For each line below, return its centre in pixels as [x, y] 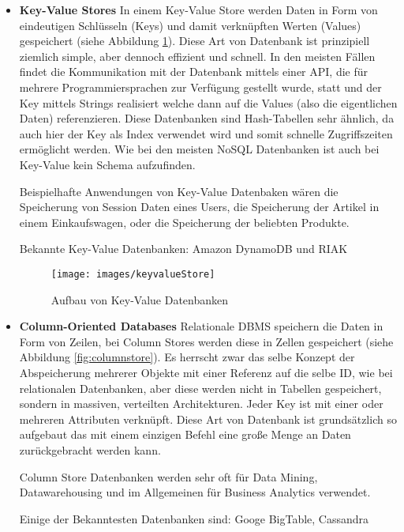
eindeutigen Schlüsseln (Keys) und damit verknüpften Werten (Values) [190, 25]
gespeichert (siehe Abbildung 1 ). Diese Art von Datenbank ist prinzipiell [195, 41]
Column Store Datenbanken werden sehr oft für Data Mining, [168, 476]
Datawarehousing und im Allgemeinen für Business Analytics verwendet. [195, 492]
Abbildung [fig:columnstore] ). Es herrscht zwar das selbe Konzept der [187, 357]
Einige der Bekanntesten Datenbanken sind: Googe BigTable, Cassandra [194, 518]
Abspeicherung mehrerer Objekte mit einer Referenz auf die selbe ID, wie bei [206, 372]
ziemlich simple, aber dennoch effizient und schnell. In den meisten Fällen [197, 56]
